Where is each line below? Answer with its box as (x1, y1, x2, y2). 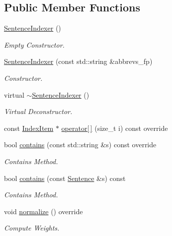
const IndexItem (4, 122, 54, 133)
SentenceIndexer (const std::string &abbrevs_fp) (4, 56, 153, 66)
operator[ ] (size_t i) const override (61, 122, 168, 133)
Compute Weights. (4, 223, 60, 233)
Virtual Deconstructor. (4, 106, 73, 117)
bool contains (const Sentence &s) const (4, 173, 126, 183)
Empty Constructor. (4, 39, 65, 50)
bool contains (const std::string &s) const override (4, 139, 157, 150)
